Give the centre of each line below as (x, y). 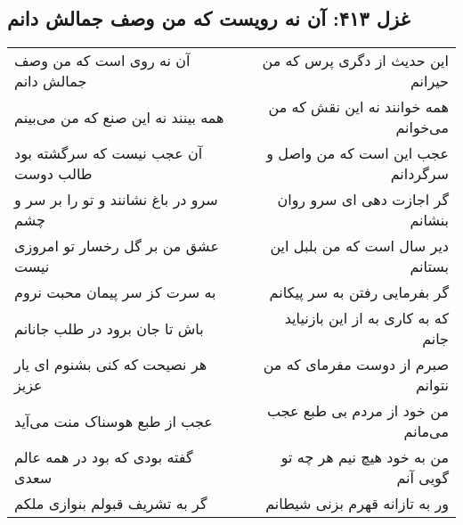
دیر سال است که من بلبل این (359, 246)
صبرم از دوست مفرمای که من (356, 365)
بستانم (429, 267)
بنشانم (429, 220)
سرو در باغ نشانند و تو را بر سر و (116, 200)
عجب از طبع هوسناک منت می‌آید (114, 421)
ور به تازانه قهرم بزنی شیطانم (357, 504)
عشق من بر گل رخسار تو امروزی (117, 246)
